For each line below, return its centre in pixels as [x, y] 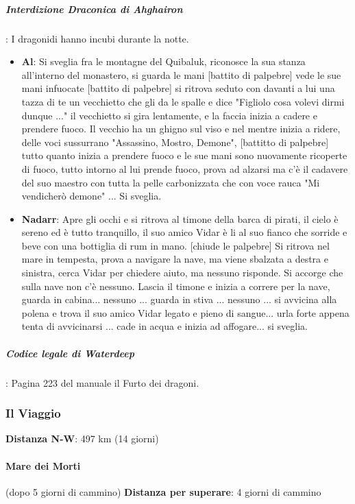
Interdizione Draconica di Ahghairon [94, 9]
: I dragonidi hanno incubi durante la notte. [97, 38]
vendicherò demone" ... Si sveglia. [91, 196]
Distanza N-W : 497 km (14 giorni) [82, 439]
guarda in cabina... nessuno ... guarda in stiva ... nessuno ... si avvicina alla [179, 299]
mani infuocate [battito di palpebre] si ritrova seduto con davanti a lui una [178, 88]
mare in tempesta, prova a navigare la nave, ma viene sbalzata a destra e [175, 259]
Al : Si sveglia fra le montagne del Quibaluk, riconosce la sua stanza [163, 61]
